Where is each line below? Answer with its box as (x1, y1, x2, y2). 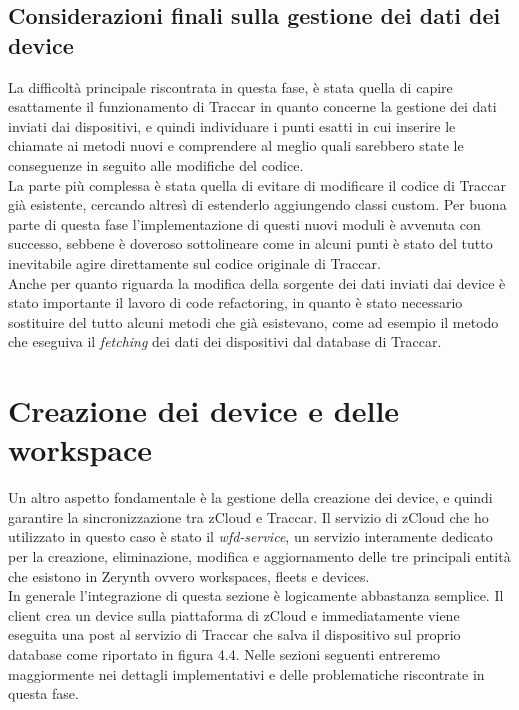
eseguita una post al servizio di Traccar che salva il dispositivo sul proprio (8, 624, 461, 645)
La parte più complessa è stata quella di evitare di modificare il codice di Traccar (8, 174, 506, 195)
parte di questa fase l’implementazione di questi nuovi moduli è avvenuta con (8, 213, 481, 234)
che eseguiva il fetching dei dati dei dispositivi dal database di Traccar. (8, 331, 442, 352)
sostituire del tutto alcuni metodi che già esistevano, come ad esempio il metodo (8, 311, 499, 332)
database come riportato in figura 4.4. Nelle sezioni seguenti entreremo (8, 643, 441, 664)
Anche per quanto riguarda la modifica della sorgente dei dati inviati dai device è (8, 272, 506, 293)
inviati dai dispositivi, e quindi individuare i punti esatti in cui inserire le (8, 115, 456, 136)
